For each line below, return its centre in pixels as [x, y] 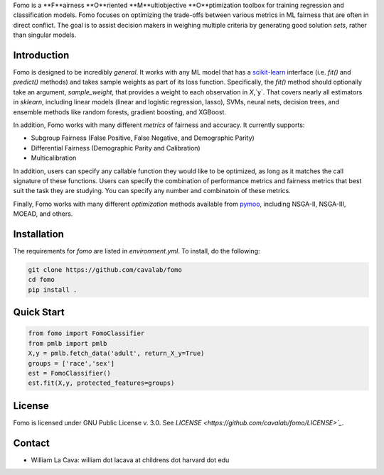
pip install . [53, 290]
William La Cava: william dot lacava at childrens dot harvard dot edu [130, 460]
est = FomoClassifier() [70, 373]
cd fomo [41, 280]
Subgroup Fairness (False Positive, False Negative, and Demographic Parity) [143, 138]
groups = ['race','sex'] [71, 363]
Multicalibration [54, 158]
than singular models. [45, 35]
